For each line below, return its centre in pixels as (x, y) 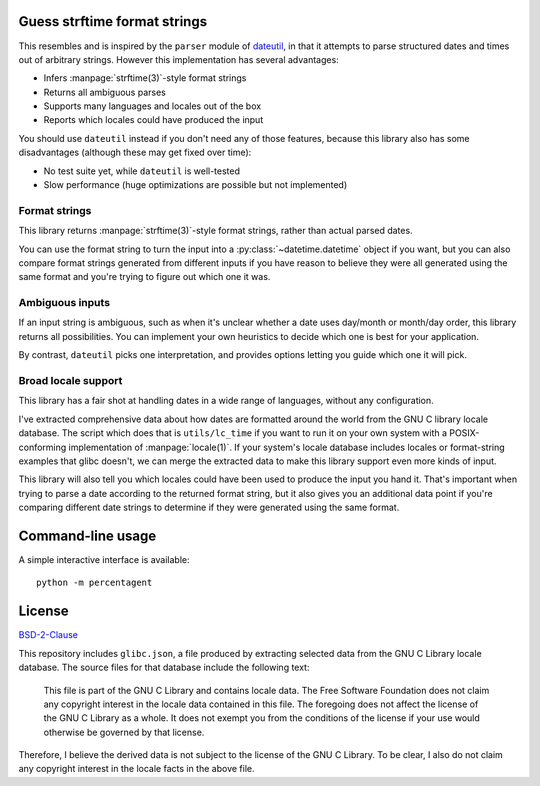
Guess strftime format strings (113, 21)
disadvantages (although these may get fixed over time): (135, 152)
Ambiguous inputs (64, 303)
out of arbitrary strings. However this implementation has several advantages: (178, 59)
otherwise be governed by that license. (124, 732)
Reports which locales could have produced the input (153, 120)
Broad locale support (70, 381)
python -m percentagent (94, 583)
